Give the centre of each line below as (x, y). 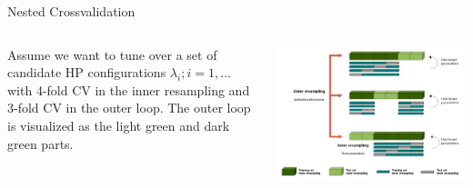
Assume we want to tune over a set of (112, 54)
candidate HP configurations (87, 72)
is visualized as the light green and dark (119, 125)
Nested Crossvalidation (71, 11)
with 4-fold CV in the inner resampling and (129, 89)
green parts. (40, 143)
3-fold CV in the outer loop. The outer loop (129, 108)
